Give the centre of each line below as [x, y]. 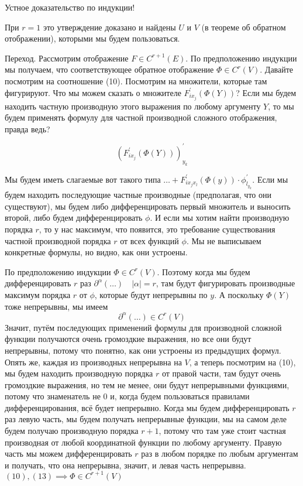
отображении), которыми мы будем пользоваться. [92, 38]
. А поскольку [239, 295]
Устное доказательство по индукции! [70, 7]
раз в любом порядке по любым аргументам [220, 454]
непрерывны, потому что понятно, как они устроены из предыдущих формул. [143, 350]
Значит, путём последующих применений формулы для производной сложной [143, 327]
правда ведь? [27, 129]
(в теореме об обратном [244, 27]
